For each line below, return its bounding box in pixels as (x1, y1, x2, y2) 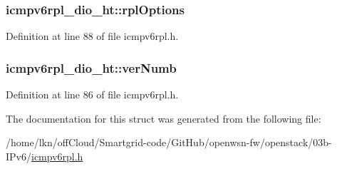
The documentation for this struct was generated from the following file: (6, 111, 321, 126)
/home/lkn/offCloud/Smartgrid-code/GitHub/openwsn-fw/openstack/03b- (6, 135, 332, 150)
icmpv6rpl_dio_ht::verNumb (6, 58, 177, 76)
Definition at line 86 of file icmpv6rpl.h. (6, 87, 179, 102)
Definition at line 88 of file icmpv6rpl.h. (6, 29, 179, 43)
